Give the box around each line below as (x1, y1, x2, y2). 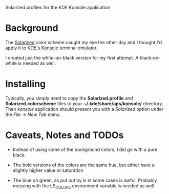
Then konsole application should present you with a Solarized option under (5, 106, 164, 112)
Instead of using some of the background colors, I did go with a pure (12, 146, 158, 152)
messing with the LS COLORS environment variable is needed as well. (12, 182, 156, 190)
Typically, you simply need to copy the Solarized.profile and (5, 95, 133, 101)
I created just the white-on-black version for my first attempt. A (5, 54, 139, 61)
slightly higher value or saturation (12, 167, 83, 173)
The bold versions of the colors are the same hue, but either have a (12, 162, 155, 168)
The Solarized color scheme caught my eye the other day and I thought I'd (5, 39, 162, 45)
